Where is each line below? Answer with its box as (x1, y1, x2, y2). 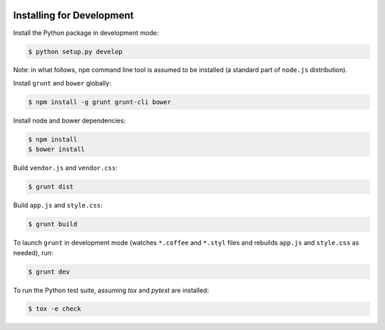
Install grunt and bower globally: (13, 78, 112, 87)
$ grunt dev (28, 267, 71, 276)
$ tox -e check (28, 305, 81, 313)
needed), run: (13, 248, 53, 257)
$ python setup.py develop (28, 47, 123, 56)
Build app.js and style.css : (13, 201, 103, 210)
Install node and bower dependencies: (13, 116, 126, 125)
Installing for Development (13, 9, 134, 21)
